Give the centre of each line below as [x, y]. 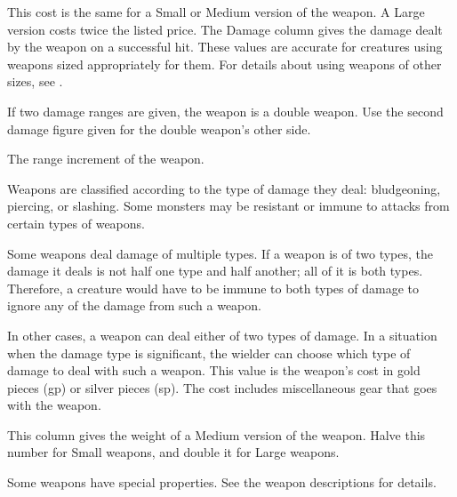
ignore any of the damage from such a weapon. [134, 305]
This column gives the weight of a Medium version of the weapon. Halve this [216, 434]
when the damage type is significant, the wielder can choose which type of [209, 353]
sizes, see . [35, 81]
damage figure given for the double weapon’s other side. [159, 128]
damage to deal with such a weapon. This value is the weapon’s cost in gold [214, 370]
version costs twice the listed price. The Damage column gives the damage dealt [225, 29]
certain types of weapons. [76, 223]
